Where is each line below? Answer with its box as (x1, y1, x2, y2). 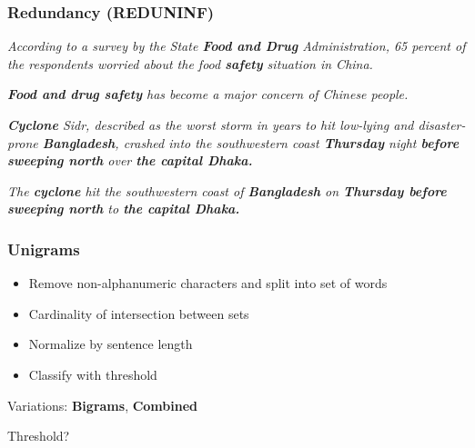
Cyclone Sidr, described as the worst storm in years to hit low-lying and (7, 115, 414, 134)
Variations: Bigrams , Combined (7, 395, 198, 414)
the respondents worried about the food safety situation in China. (7, 54, 373, 73)
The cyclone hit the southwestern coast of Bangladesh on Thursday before (7, 181, 447, 200)
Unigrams (7, 237, 80, 260)
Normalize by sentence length (28, 334, 193, 353)
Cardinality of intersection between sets (28, 304, 249, 323)
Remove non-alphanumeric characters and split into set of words (28, 274, 388, 293)
